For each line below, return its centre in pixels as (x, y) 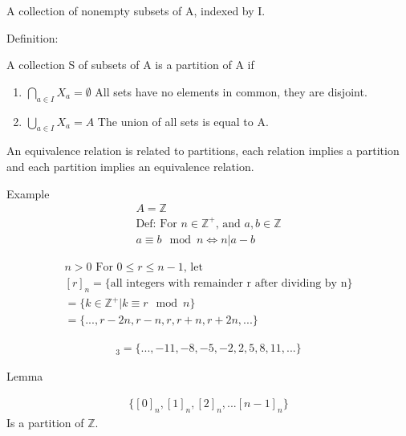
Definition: (32, 37)
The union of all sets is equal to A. (183, 121)
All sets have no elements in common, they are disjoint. (231, 91)
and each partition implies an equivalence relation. (130, 166)
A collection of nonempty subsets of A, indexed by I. (136, 10)
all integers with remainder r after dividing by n (229, 283)
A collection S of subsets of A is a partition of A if (130, 65)
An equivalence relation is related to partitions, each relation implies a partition (203, 151)
